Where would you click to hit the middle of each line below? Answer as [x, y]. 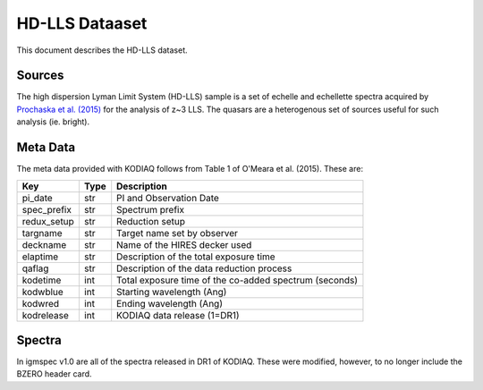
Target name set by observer [178, 233]
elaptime [40, 257]
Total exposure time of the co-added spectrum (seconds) [237, 280]
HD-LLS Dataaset [82, 23]
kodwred [41, 303]
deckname [44, 244]
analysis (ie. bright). [53, 122]
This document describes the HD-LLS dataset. [102, 50]
